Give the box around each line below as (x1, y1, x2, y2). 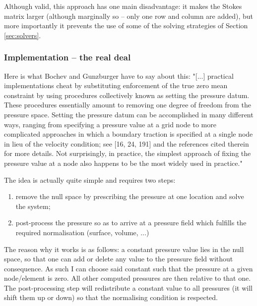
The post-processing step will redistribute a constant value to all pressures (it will (4, 282, 253, 293)
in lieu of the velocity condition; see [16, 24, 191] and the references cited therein (4, 138, 249, 149)
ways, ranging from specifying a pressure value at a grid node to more (4, 119, 216, 129)
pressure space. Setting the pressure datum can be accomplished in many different (4, 109, 254, 119)
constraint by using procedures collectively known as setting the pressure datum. (4, 90, 250, 100)
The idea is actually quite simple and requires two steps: (4, 174, 176, 185)
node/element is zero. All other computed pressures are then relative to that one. (4, 273, 251, 283)
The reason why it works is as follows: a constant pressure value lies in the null (4, 244, 244, 254)
